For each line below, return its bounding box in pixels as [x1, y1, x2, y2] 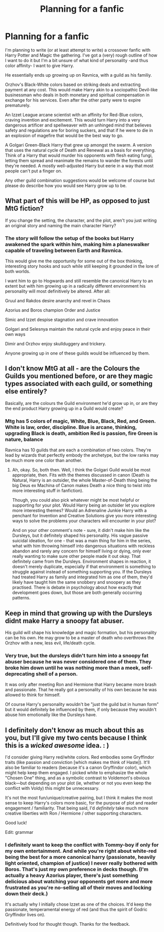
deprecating [5, 670, 35, 677]
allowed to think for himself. [5, 692, 61, 698]
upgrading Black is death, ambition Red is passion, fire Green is [5, 430, 158, 437]
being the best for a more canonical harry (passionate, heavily [5, 854, 156, 860]
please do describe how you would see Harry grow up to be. [5, 182, 127, 189]
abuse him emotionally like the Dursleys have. [5, 712, 97, 718]
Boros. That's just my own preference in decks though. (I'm [5, 866, 149, 872]
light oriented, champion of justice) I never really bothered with [5, 860, 158, 867]
